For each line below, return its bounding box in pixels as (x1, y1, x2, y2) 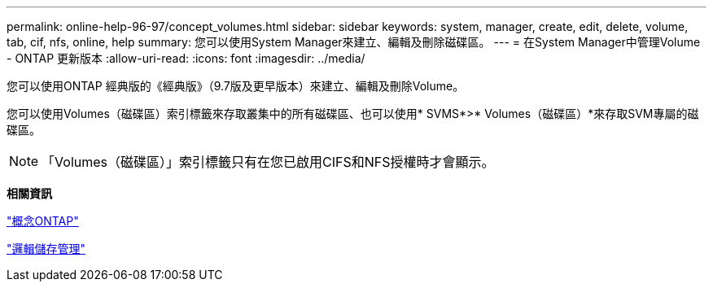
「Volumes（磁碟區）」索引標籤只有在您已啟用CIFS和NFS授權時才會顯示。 (42, 154, 495, 170)
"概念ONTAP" (7, 214, 79, 228)
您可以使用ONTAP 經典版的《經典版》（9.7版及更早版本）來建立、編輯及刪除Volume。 (7, 79, 465, 93)
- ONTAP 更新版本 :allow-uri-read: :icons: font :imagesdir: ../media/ (7, 51, 365, 65)
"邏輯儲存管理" (7, 242, 86, 255)
